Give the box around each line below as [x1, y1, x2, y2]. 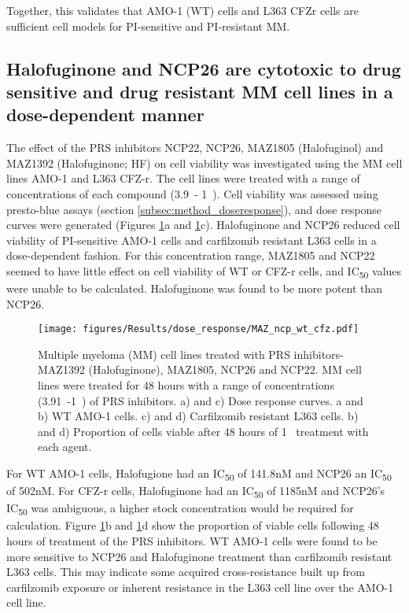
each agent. [38, 438, 92, 455]
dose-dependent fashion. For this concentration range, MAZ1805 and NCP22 [6, 247, 375, 264]
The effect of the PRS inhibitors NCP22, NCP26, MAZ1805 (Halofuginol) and [6, 139, 384, 156]
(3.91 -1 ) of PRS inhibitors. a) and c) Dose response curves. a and [38, 392, 363, 408]
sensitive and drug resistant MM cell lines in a [6, 79, 393, 103]
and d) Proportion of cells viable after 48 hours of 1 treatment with [38, 423, 369, 439]
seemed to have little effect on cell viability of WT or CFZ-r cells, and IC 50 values [6, 262, 402, 281]
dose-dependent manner [6, 102, 204, 127]
